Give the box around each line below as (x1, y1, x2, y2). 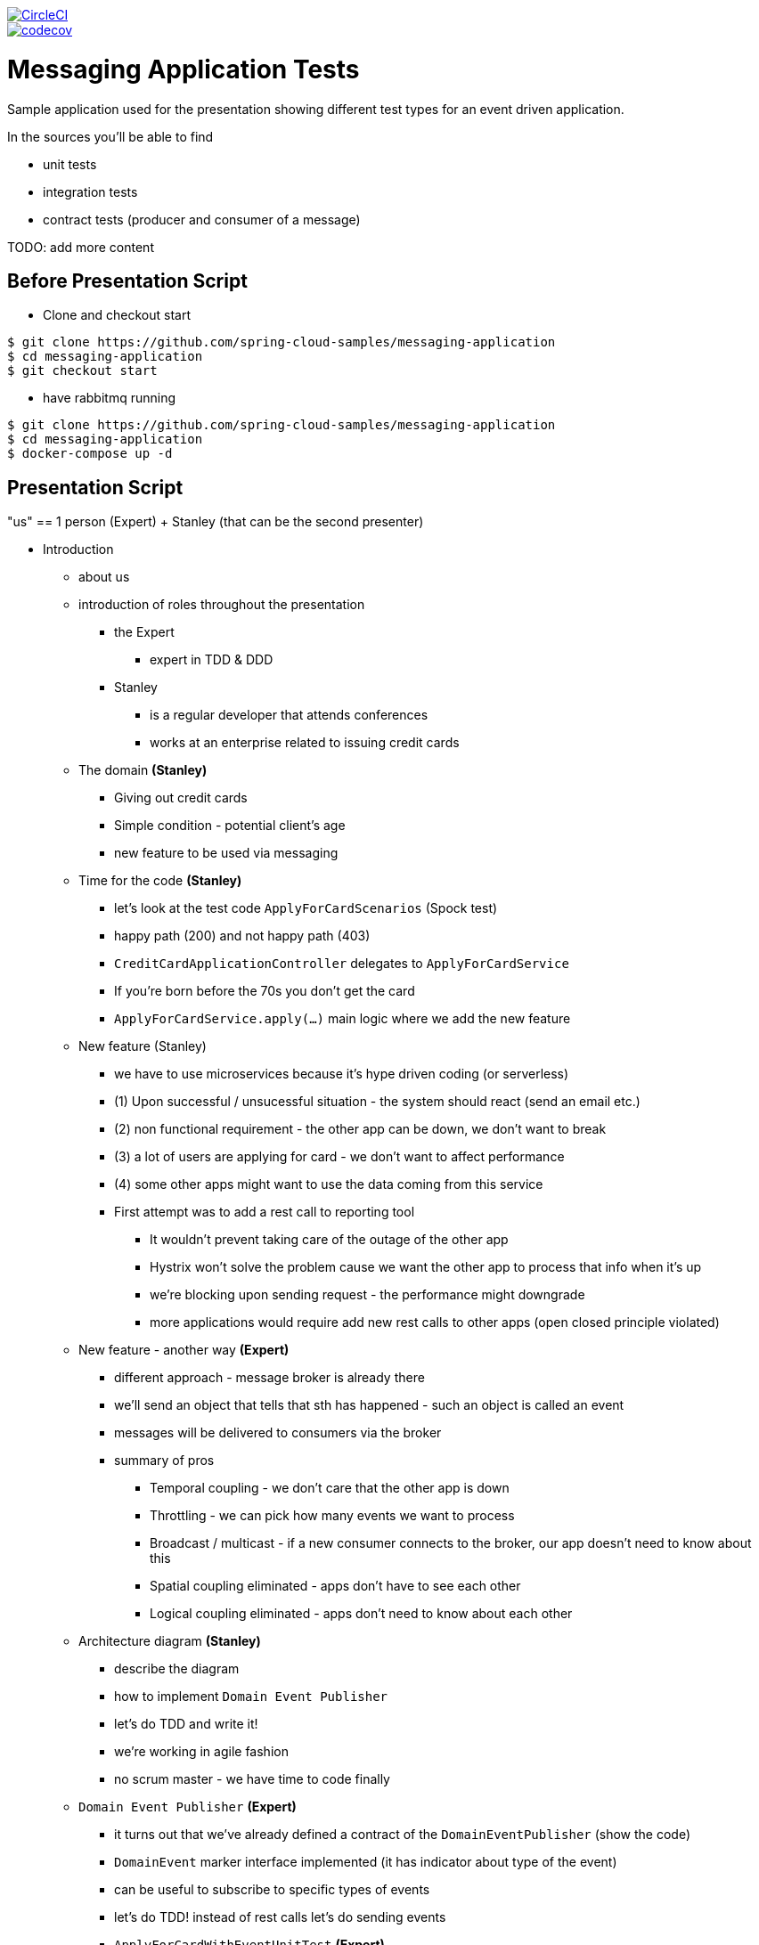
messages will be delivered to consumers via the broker (114, 1425, 442, 1441)
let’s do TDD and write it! (114, 1716, 258, 1732)
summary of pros (114, 1453, 215, 1469)
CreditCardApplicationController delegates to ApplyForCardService (114, 956, 569, 972)
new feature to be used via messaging (114, 845, 339, 861)
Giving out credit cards (114, 790, 248, 806)
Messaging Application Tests (7, 53, 360, 85)
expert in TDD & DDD (150, 652, 273, 668)
